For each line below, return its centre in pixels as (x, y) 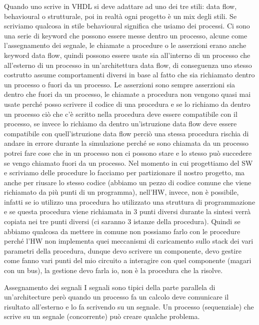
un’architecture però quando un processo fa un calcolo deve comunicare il (116, 297)
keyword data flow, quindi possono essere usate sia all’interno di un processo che (127, 55)
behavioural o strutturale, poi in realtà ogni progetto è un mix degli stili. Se (120, 16)
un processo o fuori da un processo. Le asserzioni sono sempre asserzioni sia (120, 84)
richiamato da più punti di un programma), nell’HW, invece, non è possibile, (121, 192)
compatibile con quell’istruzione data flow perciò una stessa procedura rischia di (126, 133)
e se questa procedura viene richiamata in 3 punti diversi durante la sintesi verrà (127, 211)
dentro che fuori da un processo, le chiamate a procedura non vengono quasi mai (127, 94)
